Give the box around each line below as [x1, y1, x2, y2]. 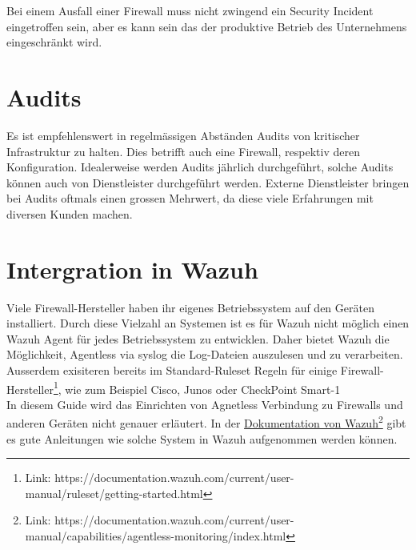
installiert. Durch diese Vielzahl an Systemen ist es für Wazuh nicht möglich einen [6, 315, 410, 331]
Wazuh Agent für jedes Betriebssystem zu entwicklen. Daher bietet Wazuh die [6, 330, 390, 347]
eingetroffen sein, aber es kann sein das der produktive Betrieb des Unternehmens [6, 18, 407, 34]
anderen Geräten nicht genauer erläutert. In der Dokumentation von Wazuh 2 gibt [6, 412, 406, 432]
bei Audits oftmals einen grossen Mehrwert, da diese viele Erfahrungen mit [6, 190, 374, 207]
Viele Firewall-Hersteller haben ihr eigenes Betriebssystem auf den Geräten [6, 299, 374, 315]
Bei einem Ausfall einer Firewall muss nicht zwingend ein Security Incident [6, 2, 374, 18]
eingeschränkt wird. [6, 34, 102, 50]
